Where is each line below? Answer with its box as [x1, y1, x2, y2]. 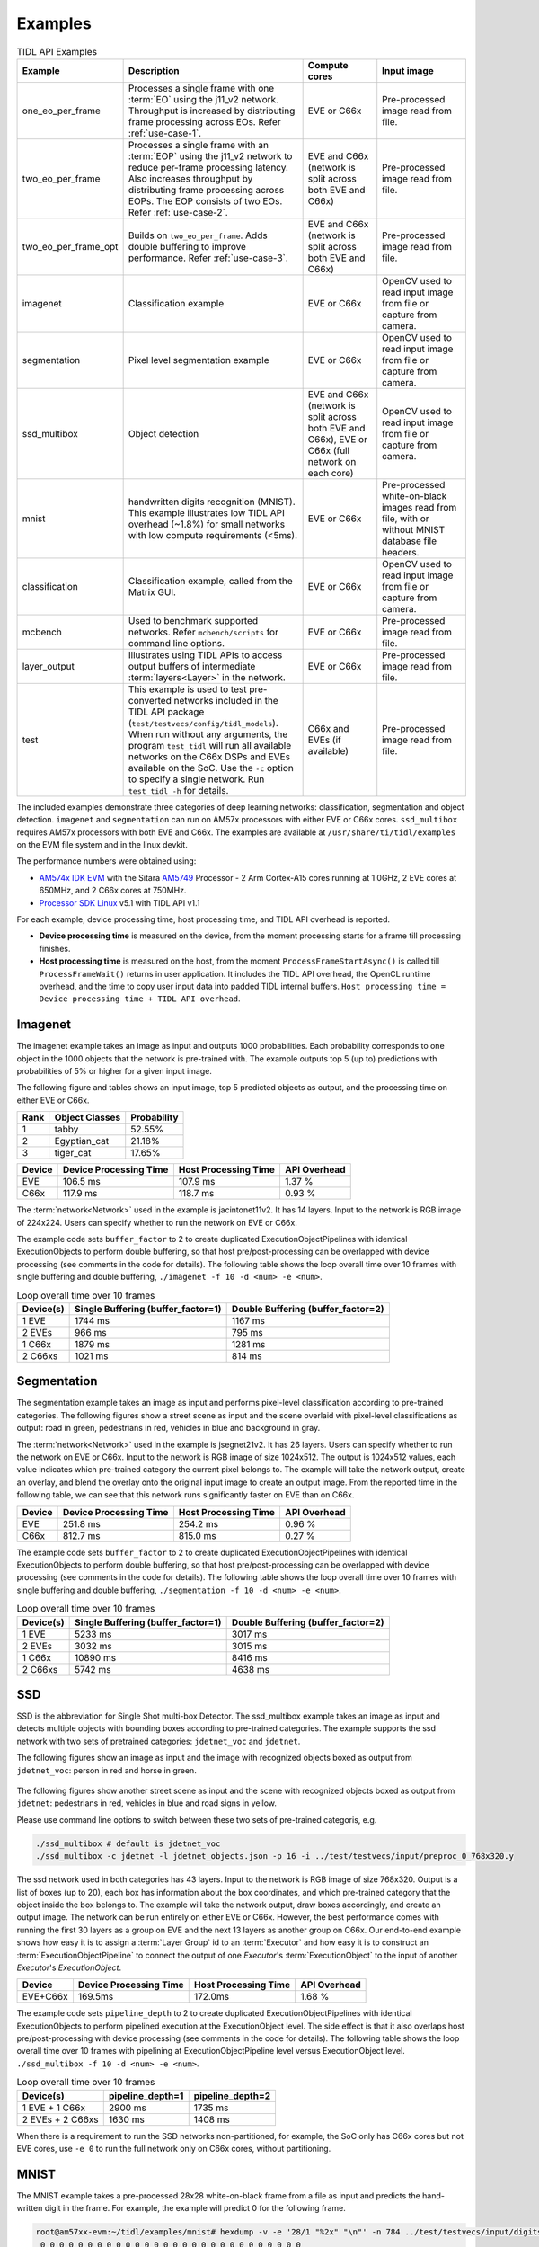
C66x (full [307, 444, 350, 457]
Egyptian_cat [54, 1135, 110, 1148]
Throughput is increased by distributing [128, 104, 296, 117]
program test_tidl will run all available [128, 739, 292, 751]
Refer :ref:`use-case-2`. [128, 206, 228, 218]
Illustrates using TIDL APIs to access [128, 648, 283, 661]
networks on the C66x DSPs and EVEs [128, 750, 291, 763]
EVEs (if [307, 733, 341, 746]
